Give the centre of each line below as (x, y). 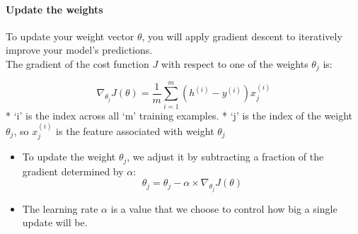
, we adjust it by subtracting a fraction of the (225, 157)
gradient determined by (73, 171)
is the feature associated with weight (135, 130)
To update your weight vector (70, 36)
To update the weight (69, 157)
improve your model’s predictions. (79, 50)
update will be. (55, 222)
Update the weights (54, 9)
